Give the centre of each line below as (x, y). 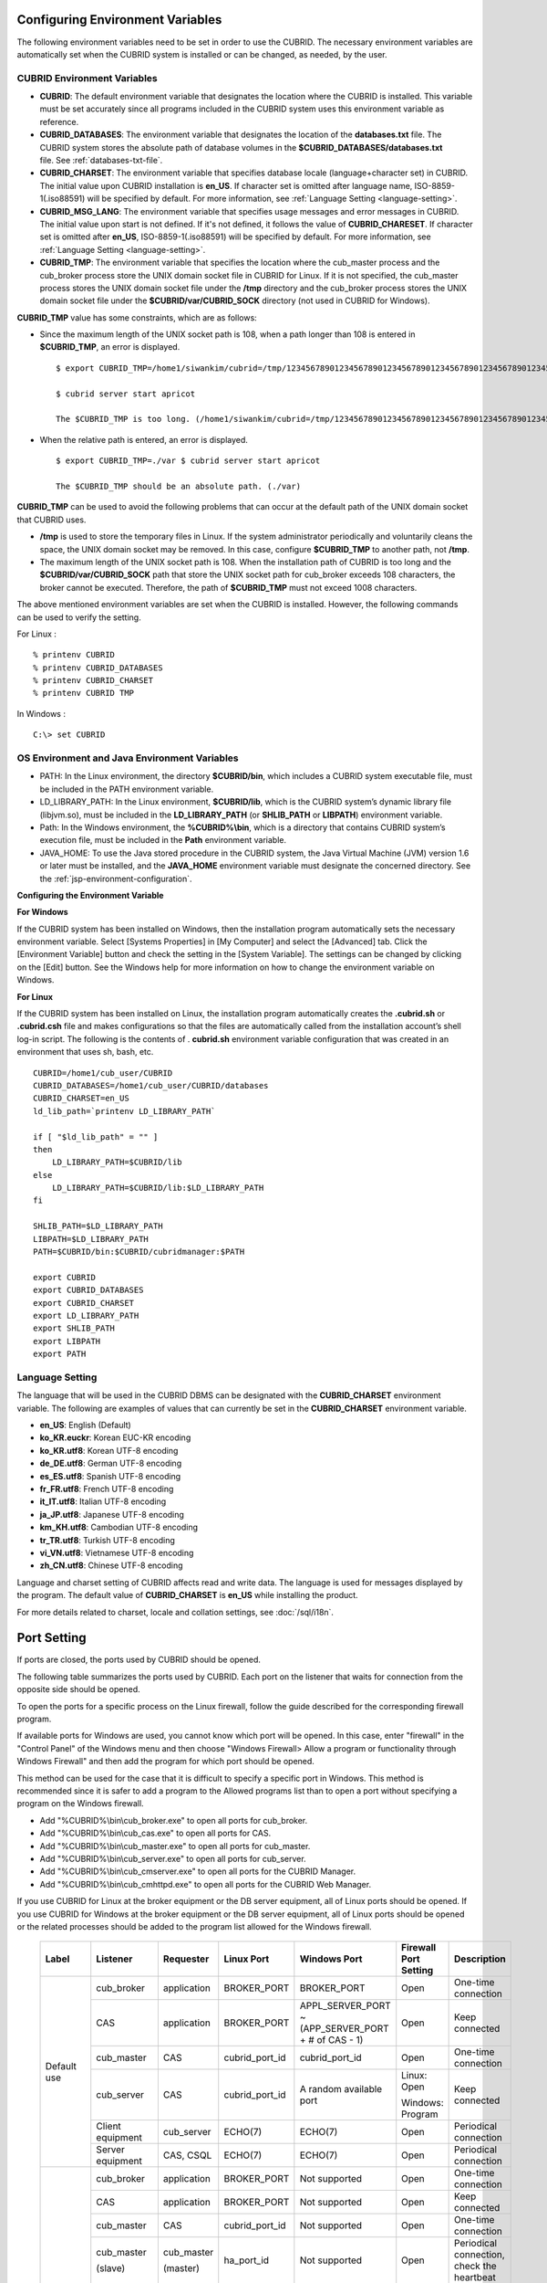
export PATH (60, 1354)
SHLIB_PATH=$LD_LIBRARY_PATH (98, 1226)
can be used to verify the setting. (79, 617)
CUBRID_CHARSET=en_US (81, 1099)
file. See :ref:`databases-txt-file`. (101, 160)
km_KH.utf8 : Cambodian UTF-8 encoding (119, 1527)
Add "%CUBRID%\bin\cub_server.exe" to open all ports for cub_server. (173, 1858)
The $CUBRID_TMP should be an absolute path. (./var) (178, 486)
